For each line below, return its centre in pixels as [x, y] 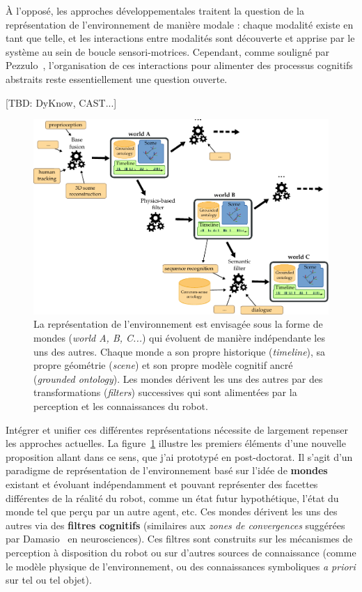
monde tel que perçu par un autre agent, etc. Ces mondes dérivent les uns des [172, 511]
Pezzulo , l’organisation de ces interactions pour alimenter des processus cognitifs [179, 65]
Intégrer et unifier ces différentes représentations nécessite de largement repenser [177, 429]
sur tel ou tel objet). [49, 580]
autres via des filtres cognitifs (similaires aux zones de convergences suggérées [175, 525]
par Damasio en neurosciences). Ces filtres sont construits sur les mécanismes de [179, 539]
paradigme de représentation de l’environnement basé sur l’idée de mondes [167, 470]
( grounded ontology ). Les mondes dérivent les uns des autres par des [178, 378]
